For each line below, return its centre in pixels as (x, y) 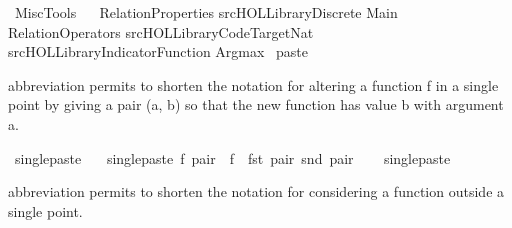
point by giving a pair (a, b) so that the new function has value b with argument (256, 104)
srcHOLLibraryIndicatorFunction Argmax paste (158, 51)
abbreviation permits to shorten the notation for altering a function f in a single (253, 84)
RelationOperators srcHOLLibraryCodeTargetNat (161, 31)
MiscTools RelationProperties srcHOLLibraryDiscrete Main (206, 12)
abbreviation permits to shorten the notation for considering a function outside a (256, 191)
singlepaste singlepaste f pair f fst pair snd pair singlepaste (232, 157)
